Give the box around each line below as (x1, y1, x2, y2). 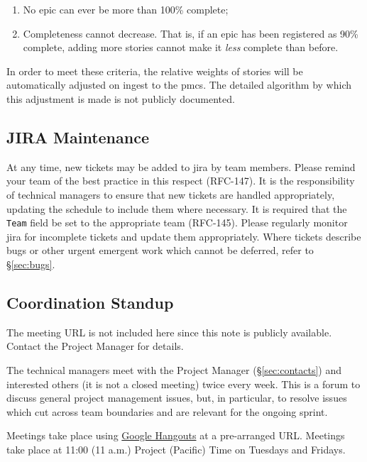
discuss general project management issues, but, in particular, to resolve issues (6, 390, 347, 405)
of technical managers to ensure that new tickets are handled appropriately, (6, 187, 335, 202)
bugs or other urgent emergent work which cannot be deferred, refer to (6, 243, 314, 258)
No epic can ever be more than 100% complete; (23, 2, 229, 16)
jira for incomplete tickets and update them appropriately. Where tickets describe (6, 229, 361, 243)
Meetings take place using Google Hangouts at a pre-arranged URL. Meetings (6, 428, 345, 443)
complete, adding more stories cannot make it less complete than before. (23, 40, 339, 55)
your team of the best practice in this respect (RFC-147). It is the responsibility (6, 173, 355, 188)
